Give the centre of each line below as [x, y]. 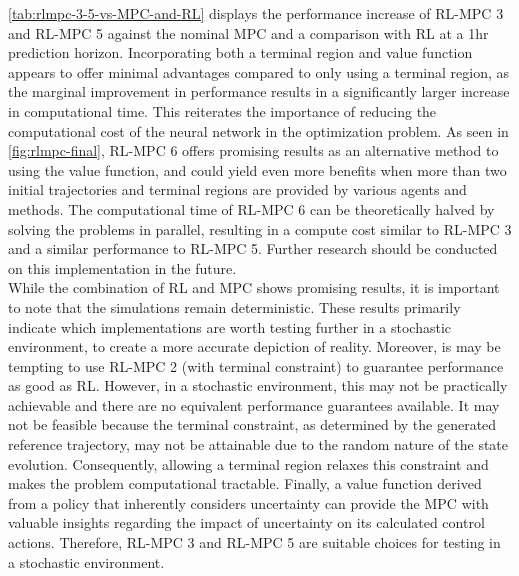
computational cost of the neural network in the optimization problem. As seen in [258, 130]
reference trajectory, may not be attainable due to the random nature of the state [258, 444]
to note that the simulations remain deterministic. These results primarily [234, 306]
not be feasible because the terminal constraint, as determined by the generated [252, 424]
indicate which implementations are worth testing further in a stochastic [230, 326]
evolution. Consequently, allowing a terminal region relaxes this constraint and [248, 463]
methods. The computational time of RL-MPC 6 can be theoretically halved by [251, 208]
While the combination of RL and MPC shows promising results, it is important [254, 287]
